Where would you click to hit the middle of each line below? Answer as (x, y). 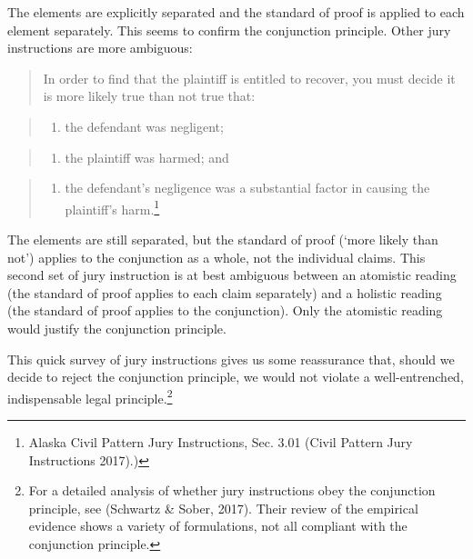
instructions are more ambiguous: (100, 48)
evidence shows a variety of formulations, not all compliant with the (218, 526)
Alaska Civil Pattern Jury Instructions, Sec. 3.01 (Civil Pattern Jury (221, 442)
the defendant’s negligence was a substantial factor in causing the (247, 188)
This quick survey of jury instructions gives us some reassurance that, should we (231, 359)
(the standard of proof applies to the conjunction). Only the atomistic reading (225, 310)
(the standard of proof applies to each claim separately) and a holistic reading (225, 292)
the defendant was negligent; (144, 126)
